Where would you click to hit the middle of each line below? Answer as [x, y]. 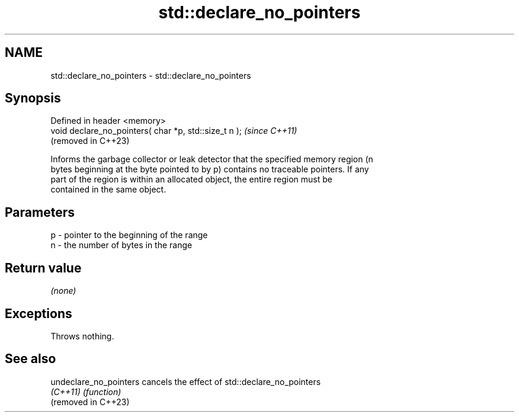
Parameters [40, 212]
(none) [63, 291]
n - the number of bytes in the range [121, 245]
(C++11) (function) [86, 392]
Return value [43, 268]
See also [31, 359]
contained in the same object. [108, 190]
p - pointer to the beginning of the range [129, 235]
